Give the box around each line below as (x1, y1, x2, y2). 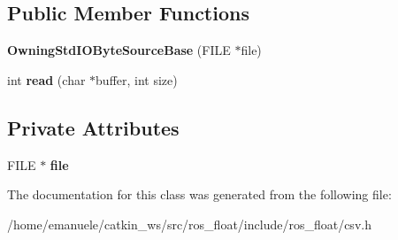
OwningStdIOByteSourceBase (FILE (7, 41, 231, 59)
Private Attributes (7, 113, 180, 141)
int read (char (7, 70, 86, 89)
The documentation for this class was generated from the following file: (7, 185, 392, 204)
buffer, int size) (96, 70, 178, 89)
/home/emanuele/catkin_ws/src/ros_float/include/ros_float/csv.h (7, 214, 371, 233)
